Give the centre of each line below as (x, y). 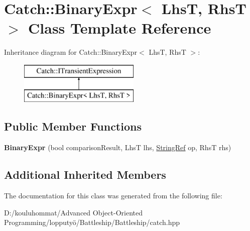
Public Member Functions (73, 126)
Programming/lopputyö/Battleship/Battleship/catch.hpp (92, 222)
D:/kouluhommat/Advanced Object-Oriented (73, 212)
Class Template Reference (120, 28)
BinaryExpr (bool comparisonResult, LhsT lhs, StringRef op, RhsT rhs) (118, 147)
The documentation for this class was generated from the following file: (113, 196)
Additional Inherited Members (85, 175)
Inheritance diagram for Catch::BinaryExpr (71, 52)
